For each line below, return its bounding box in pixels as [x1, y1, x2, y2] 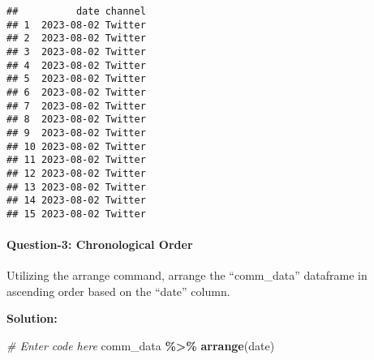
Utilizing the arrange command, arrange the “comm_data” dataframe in [6, 267, 368, 284]
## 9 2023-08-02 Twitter [6, 126, 146, 139]
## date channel [6, 6, 146, 17]
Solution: [6, 310, 58, 327]
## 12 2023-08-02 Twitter [6, 167, 146, 179]
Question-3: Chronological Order [6, 236, 193, 253]
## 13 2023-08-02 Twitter [6, 181, 146, 193]
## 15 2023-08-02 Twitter [6, 208, 146, 220]
